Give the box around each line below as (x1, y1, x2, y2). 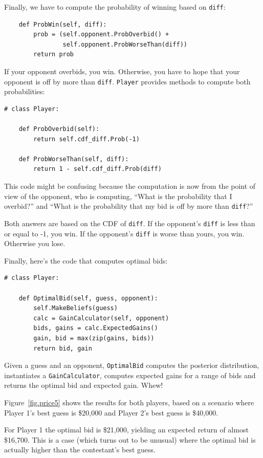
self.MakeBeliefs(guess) (33, 304, 118, 312)
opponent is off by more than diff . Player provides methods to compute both (4, 76, 251, 86)
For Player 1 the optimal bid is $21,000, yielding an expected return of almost (4, 424, 249, 435)
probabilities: (4, 86, 45, 97)
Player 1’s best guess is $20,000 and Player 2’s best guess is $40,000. (4, 407, 218, 418)
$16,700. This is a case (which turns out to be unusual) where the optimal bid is (4, 434, 256, 445)
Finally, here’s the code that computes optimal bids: (4, 255, 168, 266)
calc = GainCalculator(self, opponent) (33, 314, 169, 322)
